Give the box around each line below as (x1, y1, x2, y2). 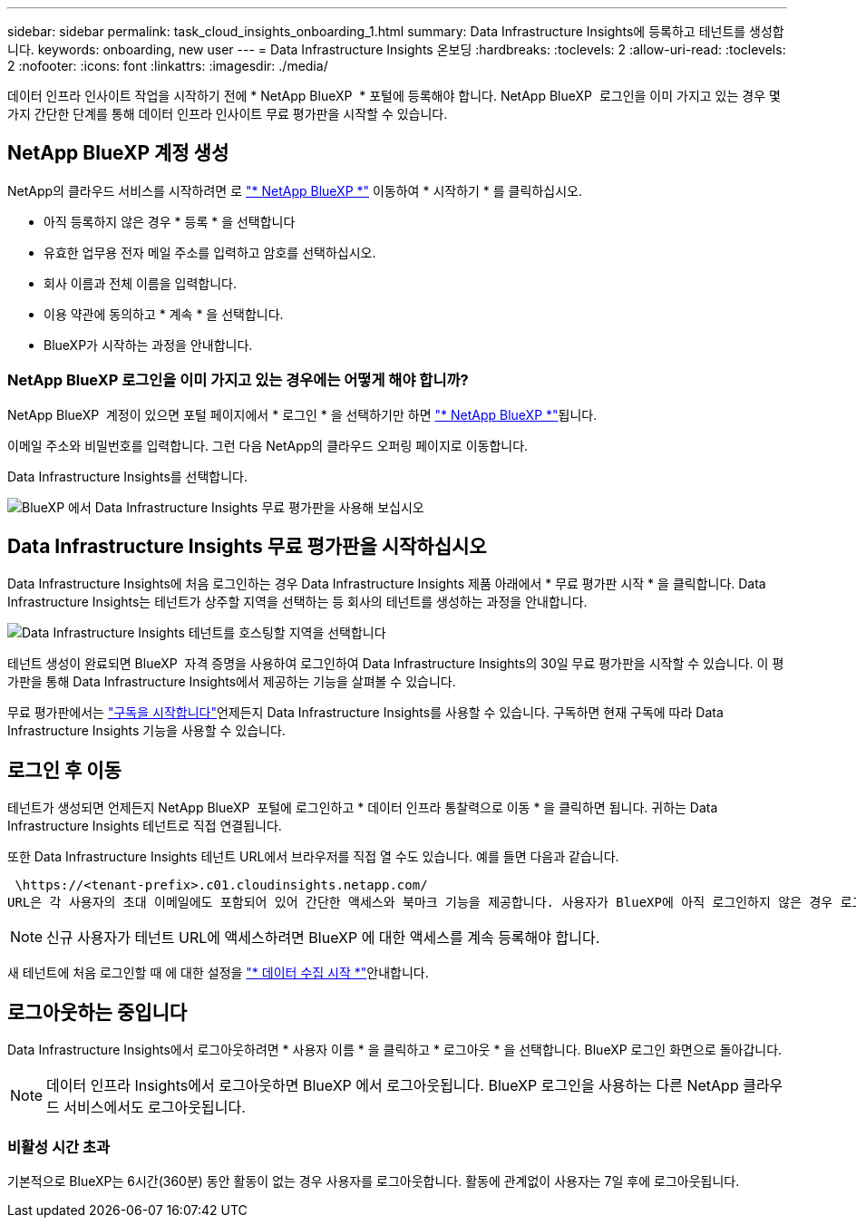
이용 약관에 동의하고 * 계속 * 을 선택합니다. (44, 306, 284, 322)
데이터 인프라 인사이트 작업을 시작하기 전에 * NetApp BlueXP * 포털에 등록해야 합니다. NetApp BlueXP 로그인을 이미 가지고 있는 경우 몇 (7, 88, 781, 103)
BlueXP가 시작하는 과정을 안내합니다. (44, 336, 253, 353)
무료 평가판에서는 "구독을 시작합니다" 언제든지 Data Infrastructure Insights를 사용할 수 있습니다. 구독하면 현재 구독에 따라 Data (7, 705, 724, 721)
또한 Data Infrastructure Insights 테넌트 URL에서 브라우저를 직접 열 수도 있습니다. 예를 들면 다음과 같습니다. (7, 849, 619, 865)
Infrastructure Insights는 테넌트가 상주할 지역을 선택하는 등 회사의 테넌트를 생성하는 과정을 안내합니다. (7, 594, 588, 610)
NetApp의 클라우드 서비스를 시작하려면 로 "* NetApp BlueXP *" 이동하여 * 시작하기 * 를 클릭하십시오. (7, 182, 582, 199)
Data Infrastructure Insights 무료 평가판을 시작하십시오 (7, 535, 487, 559)
